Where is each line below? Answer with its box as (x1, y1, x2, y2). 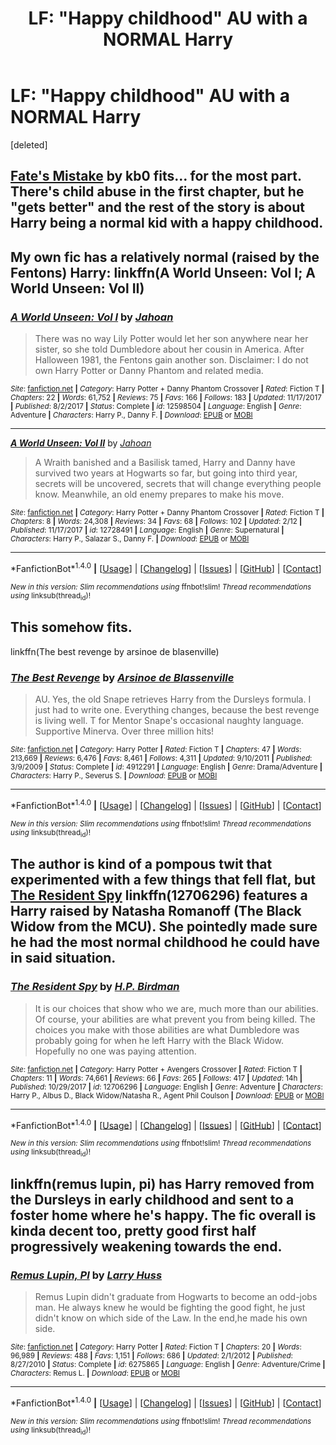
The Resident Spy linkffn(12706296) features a (10, 887, 308, 904)
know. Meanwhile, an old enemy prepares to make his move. (34, 488, 285, 501)
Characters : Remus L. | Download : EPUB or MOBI (10, 1368, 180, 1379)
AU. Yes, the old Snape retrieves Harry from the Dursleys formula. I (34, 693, 312, 706)
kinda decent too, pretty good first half (10, 1223, 257, 1240)
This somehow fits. (10, 619, 133, 636)
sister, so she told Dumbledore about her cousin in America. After (34, 343, 305, 356)
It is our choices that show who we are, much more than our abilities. (34, 1002, 319, 1014)
